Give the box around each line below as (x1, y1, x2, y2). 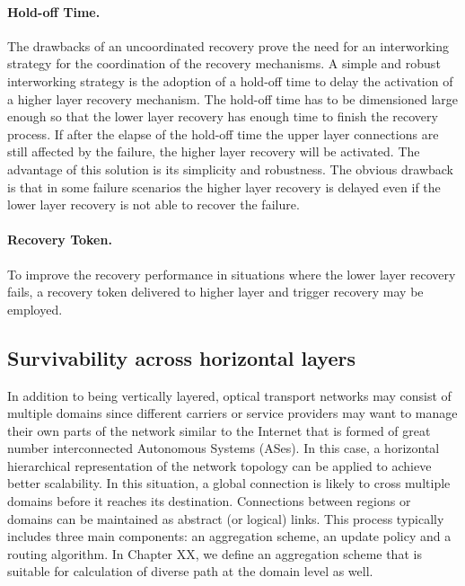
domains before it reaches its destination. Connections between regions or (7, 492, 411, 511)
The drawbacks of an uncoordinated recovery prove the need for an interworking (7, 36, 449, 55)
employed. (7, 299, 63, 318)
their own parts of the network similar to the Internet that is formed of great (7, 421, 431, 439)
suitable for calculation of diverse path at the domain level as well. (7, 562, 373, 581)
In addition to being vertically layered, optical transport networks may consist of (7, 386, 452, 404)
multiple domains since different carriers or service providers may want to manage (7, 404, 458, 422)
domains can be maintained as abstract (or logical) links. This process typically (7, 509, 444, 528)
